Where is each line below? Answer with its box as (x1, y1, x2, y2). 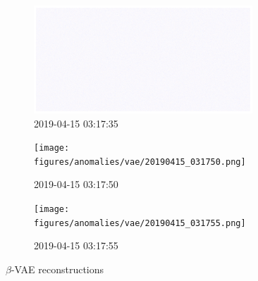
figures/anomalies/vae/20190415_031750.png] (34, 156, 246, 167)
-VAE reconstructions (11, 261, 104, 276)
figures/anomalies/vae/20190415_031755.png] (34, 218, 246, 228)
